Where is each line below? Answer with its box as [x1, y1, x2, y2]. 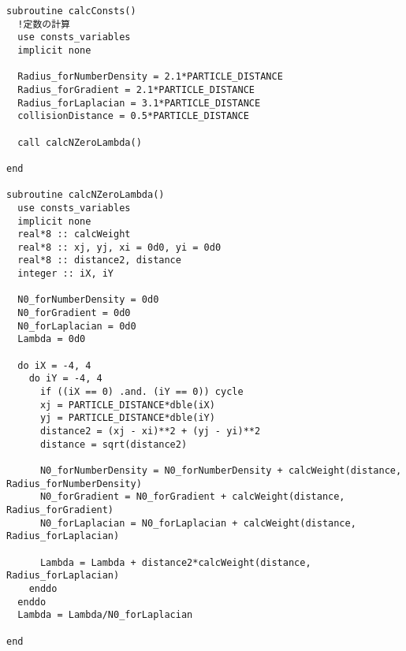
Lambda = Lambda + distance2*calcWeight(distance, [39, 556, 311, 568]
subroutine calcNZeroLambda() [6, 189, 165, 201]
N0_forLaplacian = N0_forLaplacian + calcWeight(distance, [39, 517, 356, 529]
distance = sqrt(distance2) [39, 438, 188, 450]
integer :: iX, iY [17, 268, 114, 280]
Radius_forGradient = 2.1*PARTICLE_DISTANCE [17, 84, 255, 95]
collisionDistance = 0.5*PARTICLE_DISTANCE [17, 110, 249, 122]
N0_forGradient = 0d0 [17, 307, 131, 319]
